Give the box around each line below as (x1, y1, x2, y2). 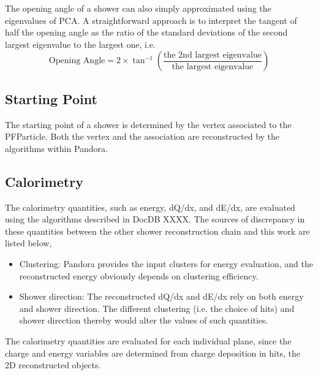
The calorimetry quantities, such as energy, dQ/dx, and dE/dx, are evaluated (5, 200, 295, 213)
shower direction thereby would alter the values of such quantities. (19, 314, 268, 327)
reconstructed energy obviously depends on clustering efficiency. (19, 269, 259, 282)
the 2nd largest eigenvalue (164, 50, 262, 59)
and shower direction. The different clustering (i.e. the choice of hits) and (19, 301, 295, 314)
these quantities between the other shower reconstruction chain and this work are (5, 224, 310, 237)
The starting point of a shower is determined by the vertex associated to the (5, 118, 292, 131)
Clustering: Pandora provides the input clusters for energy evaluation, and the (19, 257, 313, 270)
